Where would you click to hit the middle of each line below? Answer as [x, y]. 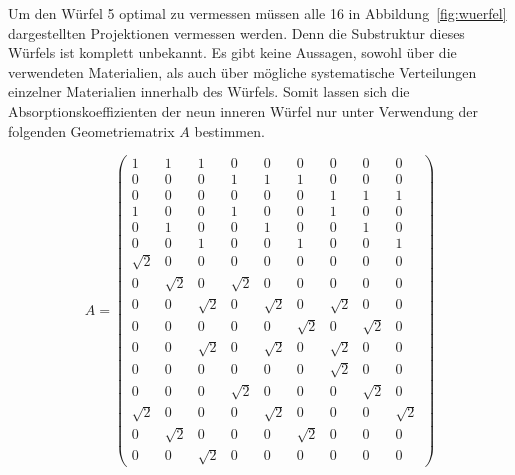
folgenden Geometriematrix [91, 130]
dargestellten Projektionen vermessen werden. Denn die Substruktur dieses [236, 32]
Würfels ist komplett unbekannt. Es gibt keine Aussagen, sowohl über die [232, 52]
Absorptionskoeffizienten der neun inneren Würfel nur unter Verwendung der [243, 110]
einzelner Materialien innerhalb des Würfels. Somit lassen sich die [209, 91]
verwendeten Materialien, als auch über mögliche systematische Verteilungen [242, 71]
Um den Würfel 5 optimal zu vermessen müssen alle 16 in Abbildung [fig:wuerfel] [257, 13]
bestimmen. [229, 130]
